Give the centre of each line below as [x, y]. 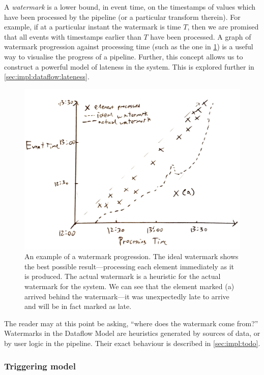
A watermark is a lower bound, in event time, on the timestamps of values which [130, 7]
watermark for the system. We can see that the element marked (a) [129, 286]
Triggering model [40, 366]
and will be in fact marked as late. [78, 306]
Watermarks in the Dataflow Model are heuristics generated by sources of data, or [132, 333]
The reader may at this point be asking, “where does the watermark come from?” [131, 323]
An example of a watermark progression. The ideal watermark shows [131, 256]
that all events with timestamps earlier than [73, 36]
